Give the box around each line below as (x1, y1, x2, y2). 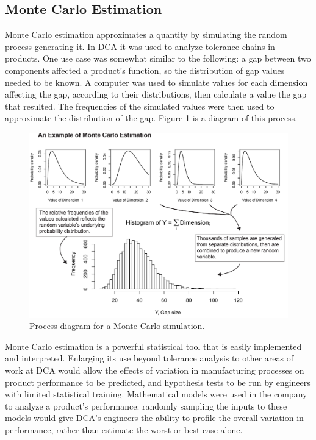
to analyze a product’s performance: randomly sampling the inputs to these (5, 399, 287, 412)
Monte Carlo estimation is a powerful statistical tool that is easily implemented (5, 339, 302, 352)
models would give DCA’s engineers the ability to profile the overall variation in (5, 411, 304, 424)
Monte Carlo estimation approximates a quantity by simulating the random (5, 28, 287, 41)
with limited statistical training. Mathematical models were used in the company (5, 388, 307, 400)
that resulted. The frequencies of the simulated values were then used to (5, 99, 275, 112)
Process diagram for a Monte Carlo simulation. (29, 319, 205, 332)
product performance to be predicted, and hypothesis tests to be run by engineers (5, 375, 311, 388)
